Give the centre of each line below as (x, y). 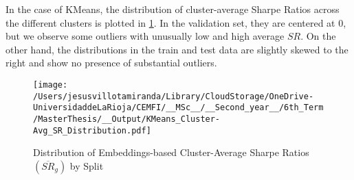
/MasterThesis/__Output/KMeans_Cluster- (127, 119)
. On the (318, 36)
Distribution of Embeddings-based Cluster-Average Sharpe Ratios (171, 152)
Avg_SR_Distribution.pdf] (92, 130)
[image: (51, 85)
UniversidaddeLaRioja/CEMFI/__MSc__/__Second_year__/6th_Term (178, 108)
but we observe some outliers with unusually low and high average (145, 36)
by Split (87, 165)
